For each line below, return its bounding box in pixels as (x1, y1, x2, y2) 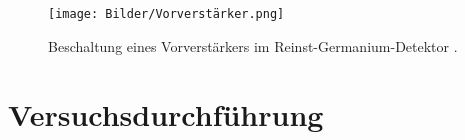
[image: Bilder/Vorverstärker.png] (48, 7, 285, 21)
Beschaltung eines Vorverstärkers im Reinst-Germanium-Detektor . (48, 35, 458, 56)
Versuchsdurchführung (8, 94, 324, 135)
